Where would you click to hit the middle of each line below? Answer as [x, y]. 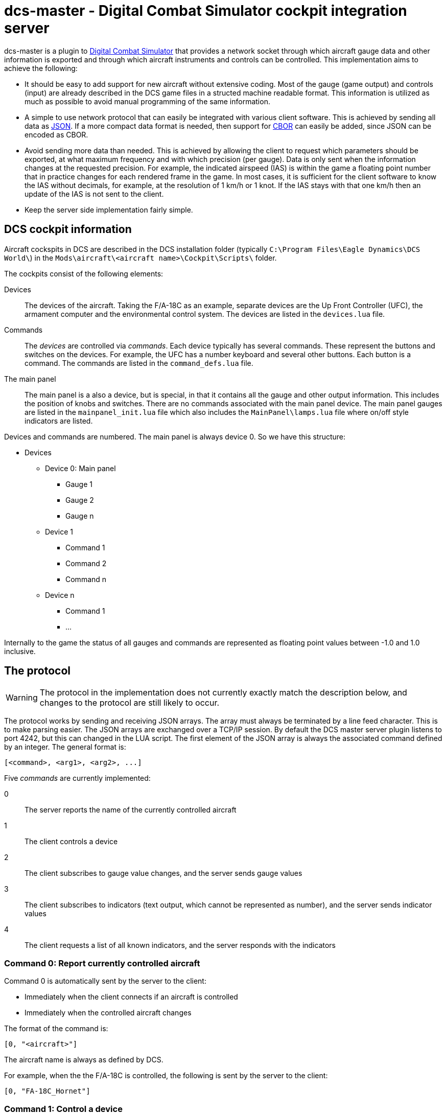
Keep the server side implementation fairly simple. [109, 210]
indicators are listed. [59, 421]
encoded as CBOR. [56, 134]
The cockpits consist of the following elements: [84, 273]
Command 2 [86, 563]
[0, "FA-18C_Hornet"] [47, 1091]
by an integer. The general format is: [65, 747]
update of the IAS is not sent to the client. [94, 194]
